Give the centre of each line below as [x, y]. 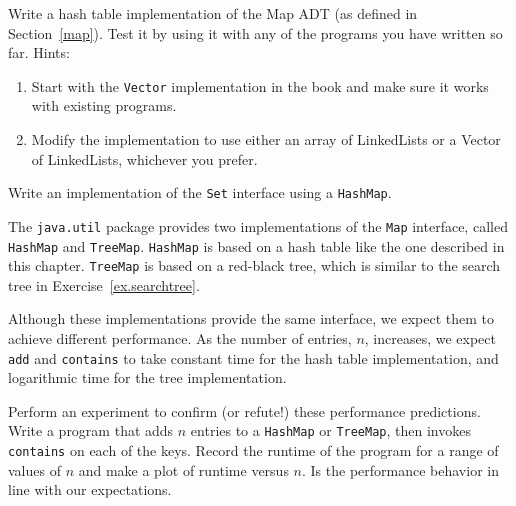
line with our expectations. [90, 489]
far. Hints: [39, 52]
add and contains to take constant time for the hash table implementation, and [253, 357]
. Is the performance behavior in [400, 469]
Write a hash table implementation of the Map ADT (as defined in [213, 13]
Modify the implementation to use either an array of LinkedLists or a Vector [266, 139]
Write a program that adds [91, 430]
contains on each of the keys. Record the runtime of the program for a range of [253, 450]
